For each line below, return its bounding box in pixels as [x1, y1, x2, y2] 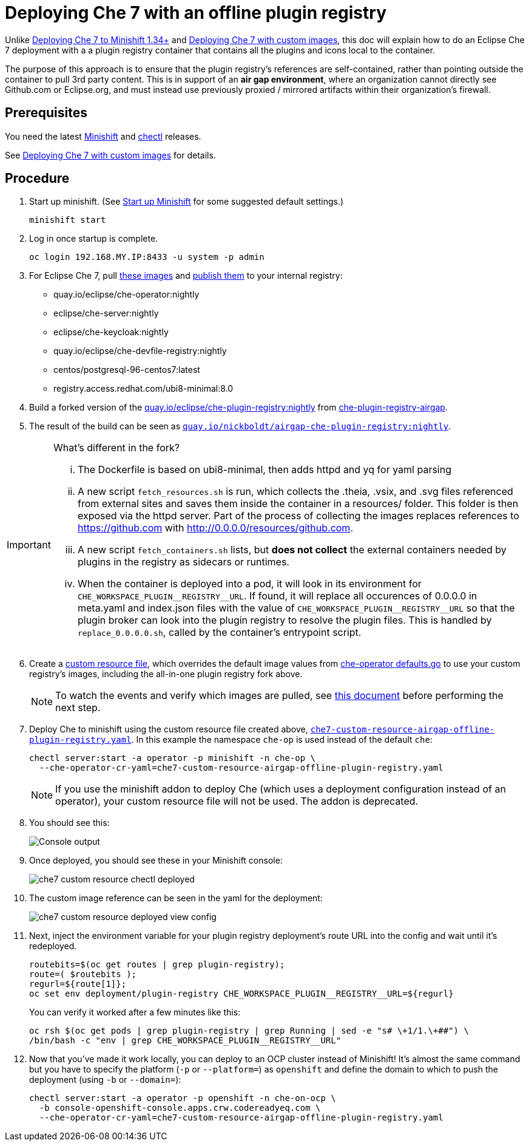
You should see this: [29, 817, 110, 828]
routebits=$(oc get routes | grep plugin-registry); [29, 960, 285, 970]
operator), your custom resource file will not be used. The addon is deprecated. [55, 795, 419, 808]
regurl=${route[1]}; [29, 979, 127, 989]
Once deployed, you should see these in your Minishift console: [29, 855, 283, 866]
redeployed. [29, 941, 77, 952]
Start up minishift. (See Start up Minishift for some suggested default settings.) [29, 196, 344, 207]
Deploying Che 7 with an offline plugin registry [5, 2, 387, 23]
